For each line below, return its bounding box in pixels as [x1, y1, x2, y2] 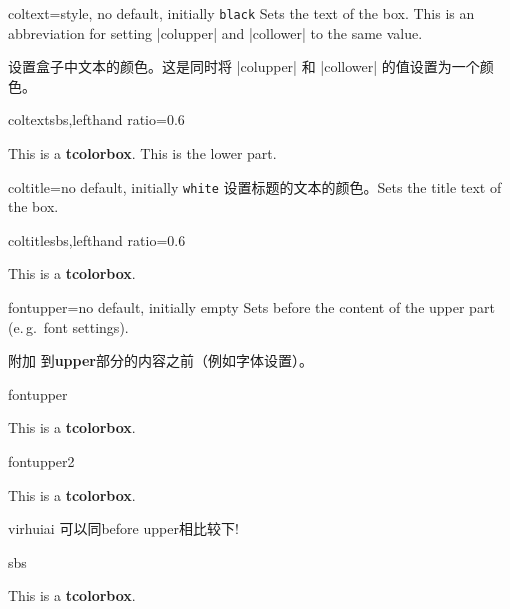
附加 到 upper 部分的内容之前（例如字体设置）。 [8, 350, 313, 371]
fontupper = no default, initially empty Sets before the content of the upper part [8, 297, 495, 318]
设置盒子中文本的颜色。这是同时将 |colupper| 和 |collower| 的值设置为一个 [8, 56, 480, 77]
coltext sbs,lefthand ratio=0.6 [8, 109, 185, 130]
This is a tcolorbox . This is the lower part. [8, 143, 277, 164]
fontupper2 [8, 451, 75, 472]
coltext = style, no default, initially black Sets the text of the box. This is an [8, 3, 475, 23]
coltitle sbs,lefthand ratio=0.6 [8, 229, 186, 250]
